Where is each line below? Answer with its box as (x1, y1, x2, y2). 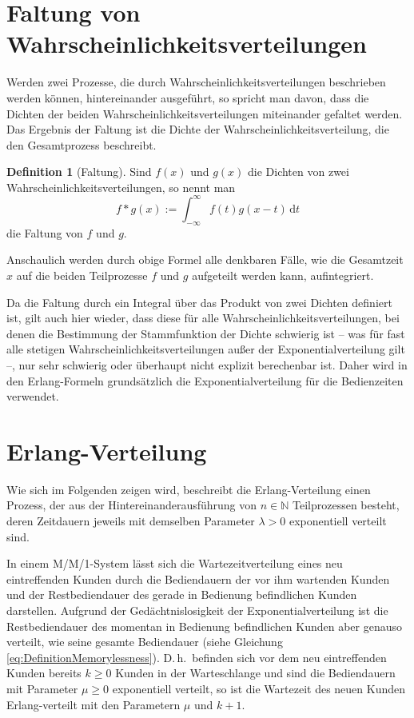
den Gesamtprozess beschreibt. (6, 136, 157, 153)
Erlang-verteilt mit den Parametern (6, 696, 181, 712)
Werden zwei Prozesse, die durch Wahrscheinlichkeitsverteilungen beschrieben (6, 74, 386, 90)
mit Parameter (6, 680, 78, 696)
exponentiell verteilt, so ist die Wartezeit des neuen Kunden (112, 680, 406, 696)
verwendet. (6, 388, 59, 405)
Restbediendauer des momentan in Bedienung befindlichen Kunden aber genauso (6, 617, 403, 634)
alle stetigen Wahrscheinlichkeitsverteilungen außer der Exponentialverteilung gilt (6, 341, 405, 357)
